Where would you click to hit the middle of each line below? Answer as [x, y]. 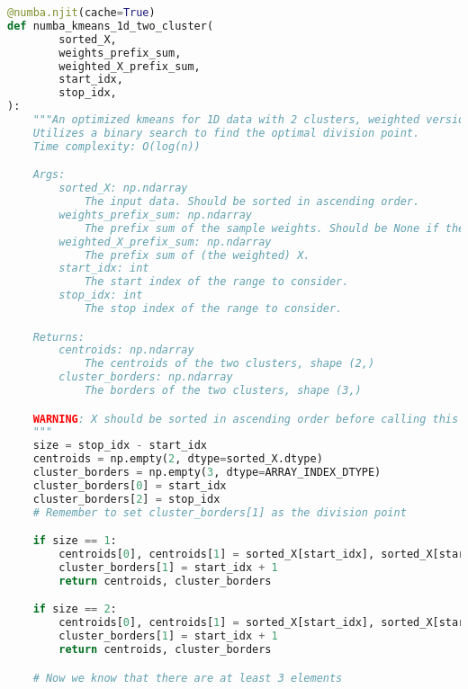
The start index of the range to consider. [216, 282]
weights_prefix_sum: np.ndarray [156, 215]
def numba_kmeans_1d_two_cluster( [111, 26]
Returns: [58, 337]
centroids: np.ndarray [126, 350]
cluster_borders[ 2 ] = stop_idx [126, 499]
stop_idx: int [101, 295]
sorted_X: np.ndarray [123, 188]
